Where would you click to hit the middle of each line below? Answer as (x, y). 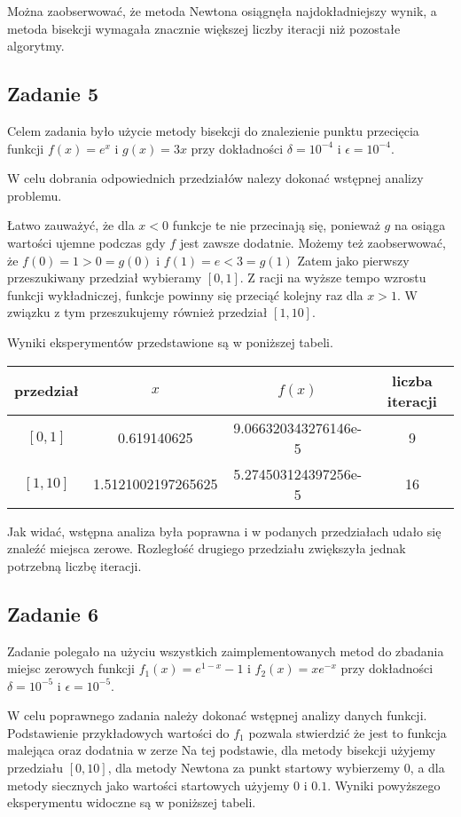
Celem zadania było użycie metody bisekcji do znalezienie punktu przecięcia (213, 130)
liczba (412, 380)
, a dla (427, 768)
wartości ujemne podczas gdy (86, 242)
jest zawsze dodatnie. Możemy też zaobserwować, (313, 242)
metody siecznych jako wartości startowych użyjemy (148, 785)
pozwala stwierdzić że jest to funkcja (348, 732)
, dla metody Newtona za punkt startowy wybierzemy (254, 768)
